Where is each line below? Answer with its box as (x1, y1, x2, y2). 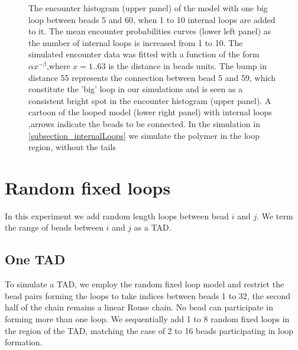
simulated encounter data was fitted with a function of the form (28, 48, 260, 60)
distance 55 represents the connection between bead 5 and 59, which (28, 71, 276, 83)
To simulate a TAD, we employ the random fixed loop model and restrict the (5, 278, 284, 290)
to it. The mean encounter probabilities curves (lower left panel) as (28, 25, 271, 37)
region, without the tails (28, 141, 116, 153)
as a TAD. (134, 221, 171, 234)
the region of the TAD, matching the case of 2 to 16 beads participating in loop (5, 324, 294, 336)
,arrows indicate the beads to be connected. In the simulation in (28, 117, 260, 129)
